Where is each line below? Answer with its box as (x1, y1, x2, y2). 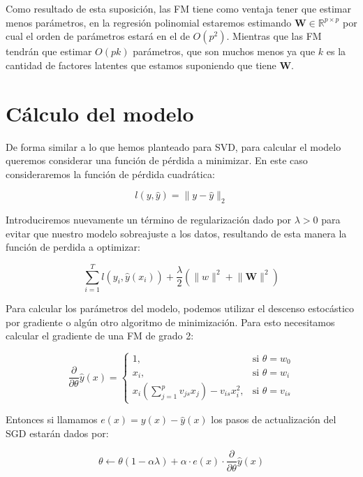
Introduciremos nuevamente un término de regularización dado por (6, 212, 292, 227)
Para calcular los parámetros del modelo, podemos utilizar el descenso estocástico (6, 300, 355, 315)
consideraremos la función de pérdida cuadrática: (6, 166, 215, 181)
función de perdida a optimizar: (6, 240, 141, 254)
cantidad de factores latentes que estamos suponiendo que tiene (6, 57, 276, 72)
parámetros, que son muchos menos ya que (133, 44, 316, 59)
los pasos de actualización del (211, 412, 336, 427)
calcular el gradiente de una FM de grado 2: (6, 328, 194, 343)
